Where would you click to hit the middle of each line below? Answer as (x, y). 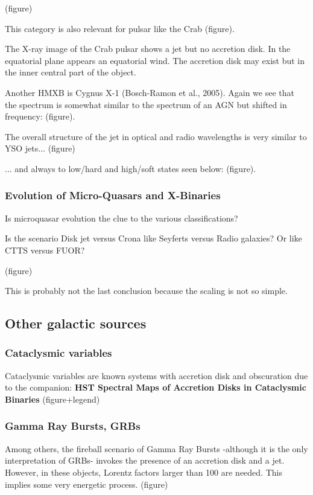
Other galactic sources (76, 323)
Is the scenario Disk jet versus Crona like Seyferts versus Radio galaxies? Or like (153, 238)
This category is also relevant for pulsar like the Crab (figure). (120, 28)
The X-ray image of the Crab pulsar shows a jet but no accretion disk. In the (148, 49)
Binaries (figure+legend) (52, 399)
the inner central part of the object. (71, 72)
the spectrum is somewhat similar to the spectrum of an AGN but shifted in (146, 104)
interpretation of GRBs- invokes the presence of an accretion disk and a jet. (145, 460)
